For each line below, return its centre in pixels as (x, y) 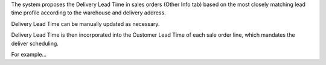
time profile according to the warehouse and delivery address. (88, 13)
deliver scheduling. (35, 43)
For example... (29, 54)
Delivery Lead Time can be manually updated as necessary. (85, 23)
